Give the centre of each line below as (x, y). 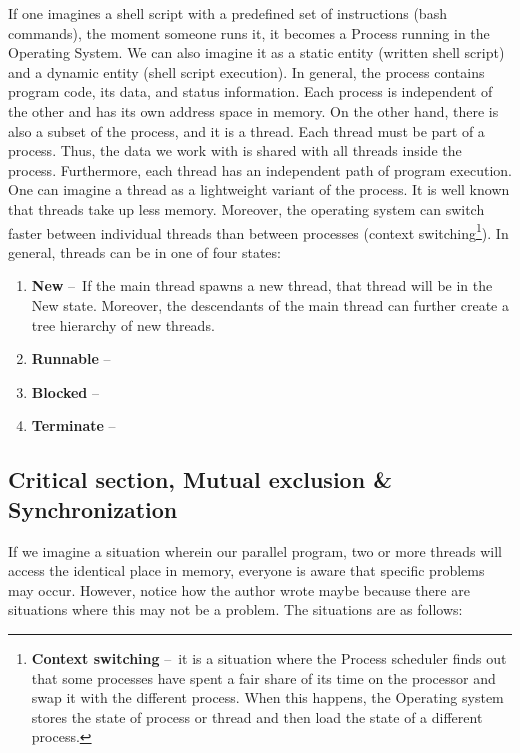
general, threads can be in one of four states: (144, 251)
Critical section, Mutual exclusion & (200, 479)
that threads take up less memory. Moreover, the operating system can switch (246, 208)
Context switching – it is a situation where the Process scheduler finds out (269, 657)
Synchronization (93, 508)
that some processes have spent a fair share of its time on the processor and (263, 677)
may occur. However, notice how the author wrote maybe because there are (239, 589)
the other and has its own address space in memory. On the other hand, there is (253, 110)
